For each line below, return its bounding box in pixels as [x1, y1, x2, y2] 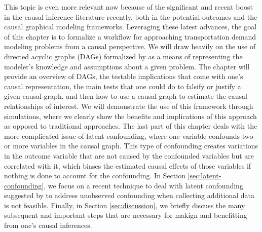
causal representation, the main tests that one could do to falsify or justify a [4, 81, 241, 91]
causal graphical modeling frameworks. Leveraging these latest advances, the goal [4, 21, 257, 32]
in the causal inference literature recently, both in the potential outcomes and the [4, 11, 257, 22]
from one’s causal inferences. [4, 220, 92, 230]
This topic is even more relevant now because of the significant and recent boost [4, 2, 253, 12]
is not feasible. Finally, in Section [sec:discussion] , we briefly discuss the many [4, 200, 245, 210]
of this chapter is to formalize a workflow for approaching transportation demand [4, 31, 256, 42]
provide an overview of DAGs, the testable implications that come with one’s [4, 71, 243, 82]
